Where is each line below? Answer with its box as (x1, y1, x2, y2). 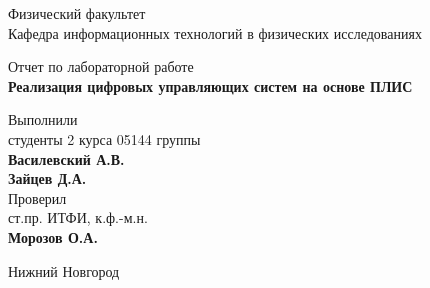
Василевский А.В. (8, 148, 125, 169)
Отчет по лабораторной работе (8, 56, 194, 77)
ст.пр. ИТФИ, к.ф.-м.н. (8, 207, 148, 228)
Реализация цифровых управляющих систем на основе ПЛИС (8, 75, 413, 96)
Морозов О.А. (8, 226, 98, 247)
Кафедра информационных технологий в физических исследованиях (8, 22, 422, 43)
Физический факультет (8, 3, 146, 23)
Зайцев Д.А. (8, 168, 87, 189)
